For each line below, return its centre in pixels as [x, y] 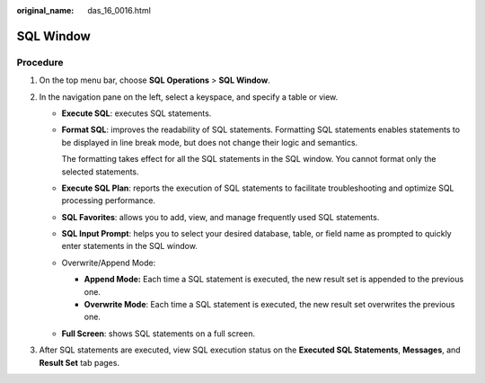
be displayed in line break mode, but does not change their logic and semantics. [210, 142]
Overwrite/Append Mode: [109, 263]
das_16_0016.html [119, 10]
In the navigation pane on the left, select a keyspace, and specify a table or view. [189, 97]
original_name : [45, 10]
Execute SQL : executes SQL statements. [137, 113]
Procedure [40, 62]
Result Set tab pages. [79, 362]
